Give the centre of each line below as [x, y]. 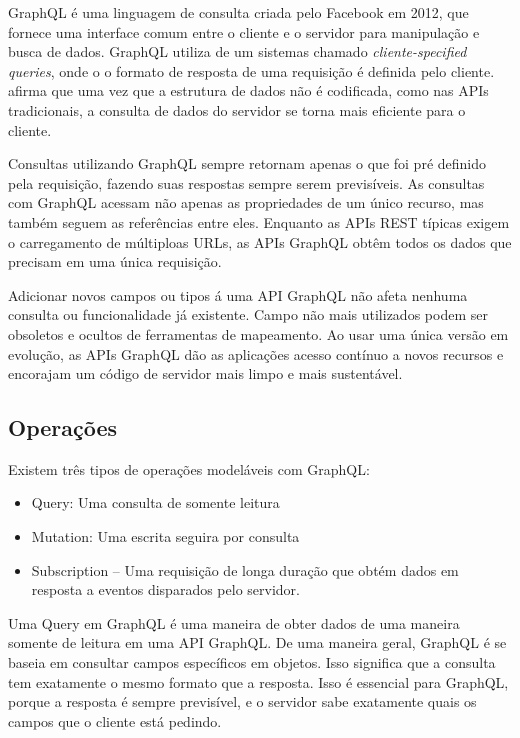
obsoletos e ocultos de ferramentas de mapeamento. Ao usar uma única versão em [258, 333]
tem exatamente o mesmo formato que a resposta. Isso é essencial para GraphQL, [258, 681]
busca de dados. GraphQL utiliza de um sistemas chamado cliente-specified [237, 51]
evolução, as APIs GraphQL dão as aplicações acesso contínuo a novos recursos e [256, 353]
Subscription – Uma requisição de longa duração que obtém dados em [245, 569]
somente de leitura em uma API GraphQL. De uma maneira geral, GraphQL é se [257, 642]
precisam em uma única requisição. [115, 261]
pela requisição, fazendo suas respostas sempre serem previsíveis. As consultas [246, 182]
